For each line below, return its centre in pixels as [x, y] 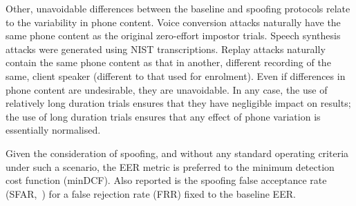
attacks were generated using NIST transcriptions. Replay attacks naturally [166, 49]
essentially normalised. [53, 130]
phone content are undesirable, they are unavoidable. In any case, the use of [167, 89]
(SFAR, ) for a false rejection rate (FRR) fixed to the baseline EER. [151, 193]
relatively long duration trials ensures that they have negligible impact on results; [178, 103]
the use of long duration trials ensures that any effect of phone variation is [163, 116]
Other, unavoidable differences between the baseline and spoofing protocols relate [178, 8]
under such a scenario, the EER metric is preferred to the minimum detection [170, 166]
